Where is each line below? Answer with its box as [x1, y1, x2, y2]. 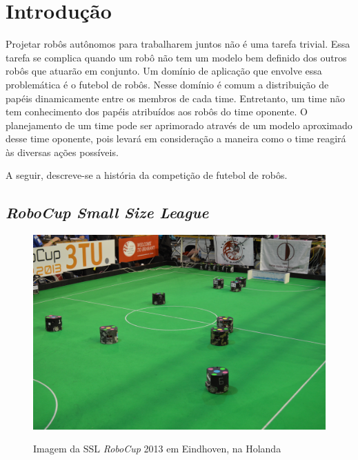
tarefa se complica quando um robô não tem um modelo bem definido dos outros [6, 50, 347, 64]
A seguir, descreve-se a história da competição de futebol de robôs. [6, 168, 288, 182]
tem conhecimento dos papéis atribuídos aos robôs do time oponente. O [6, 104, 308, 119]
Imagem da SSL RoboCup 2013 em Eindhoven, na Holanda [33, 441, 281, 456]
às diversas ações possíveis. [6, 144, 119, 159]
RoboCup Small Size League [6, 202, 209, 223]
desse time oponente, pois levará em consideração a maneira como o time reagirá [6, 131, 346, 146]
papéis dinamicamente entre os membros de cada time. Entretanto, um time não [6, 90, 346, 105]
